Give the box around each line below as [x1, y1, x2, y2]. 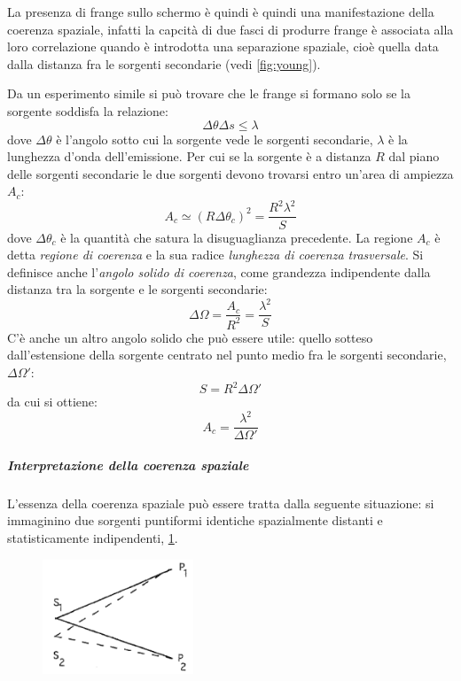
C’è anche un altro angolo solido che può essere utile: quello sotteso [7, 328, 373, 346]
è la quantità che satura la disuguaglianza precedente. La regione [60, 228, 413, 246]
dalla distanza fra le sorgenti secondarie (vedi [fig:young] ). [7, 54, 321, 73]
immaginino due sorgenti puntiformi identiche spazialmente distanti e [7, 511, 383, 530]
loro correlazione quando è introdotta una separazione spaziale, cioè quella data [7, 37, 439, 56]
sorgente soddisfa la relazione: [7, 101, 168, 120]
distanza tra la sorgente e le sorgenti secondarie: [7, 280, 268, 298]
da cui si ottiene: [7, 392, 98, 411]
